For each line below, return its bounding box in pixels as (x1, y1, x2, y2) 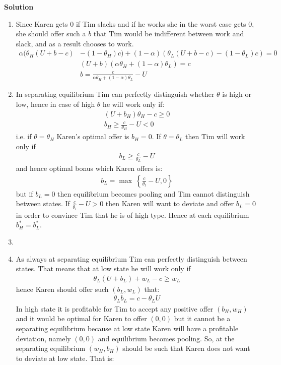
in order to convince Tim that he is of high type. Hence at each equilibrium (16, 209, 249, 220)
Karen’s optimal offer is (56, 131, 129, 142)
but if (16, 188, 33, 199)
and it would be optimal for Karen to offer (16, 313, 147, 324)
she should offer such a (16, 28, 86, 39)
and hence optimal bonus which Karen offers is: (16, 163, 163, 173)
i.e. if (16, 131, 32, 142)
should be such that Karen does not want (122, 343, 250, 353)
